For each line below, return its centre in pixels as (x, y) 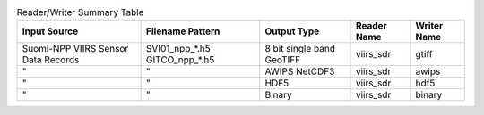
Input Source (50, 31)
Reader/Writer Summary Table (80, 12)
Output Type (292, 31)
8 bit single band (300, 49)
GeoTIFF (283, 60)
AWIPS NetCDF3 (300, 71)
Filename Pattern (183, 31)
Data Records (51, 60)
